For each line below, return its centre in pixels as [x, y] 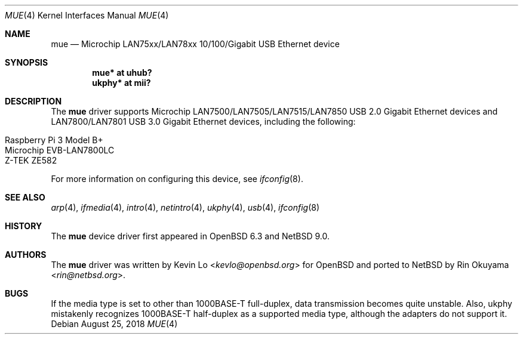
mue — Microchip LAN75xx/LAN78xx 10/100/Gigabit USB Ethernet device [195, 44]
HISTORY [24, 226]
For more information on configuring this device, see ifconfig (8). [177, 179]
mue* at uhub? [122, 73]
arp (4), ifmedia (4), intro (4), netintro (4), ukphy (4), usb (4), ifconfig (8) [185, 207]
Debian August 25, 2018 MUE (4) [114, 324]
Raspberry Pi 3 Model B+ [54, 140]
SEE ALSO [25, 197]
